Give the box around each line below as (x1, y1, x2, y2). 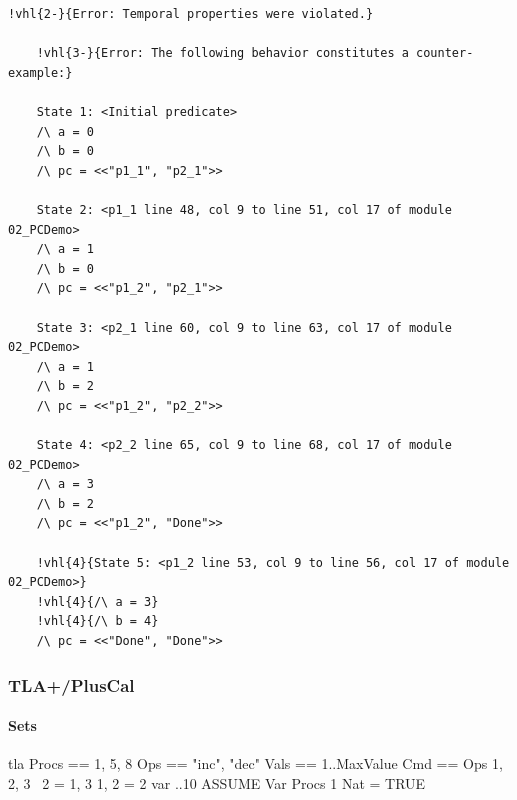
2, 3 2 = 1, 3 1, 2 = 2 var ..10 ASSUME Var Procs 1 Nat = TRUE (8, 772, 426, 793)
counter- (416, 46, 474, 61)
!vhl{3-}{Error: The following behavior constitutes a (36, 46, 409, 61)
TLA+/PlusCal (8, 672, 135, 697)
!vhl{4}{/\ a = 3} (36, 594, 159, 609)
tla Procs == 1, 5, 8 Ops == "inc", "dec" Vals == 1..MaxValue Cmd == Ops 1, (8, 753, 503, 774)
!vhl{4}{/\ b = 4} (36, 614, 159, 629)
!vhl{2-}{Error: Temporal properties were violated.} (8, 7, 374, 21)
